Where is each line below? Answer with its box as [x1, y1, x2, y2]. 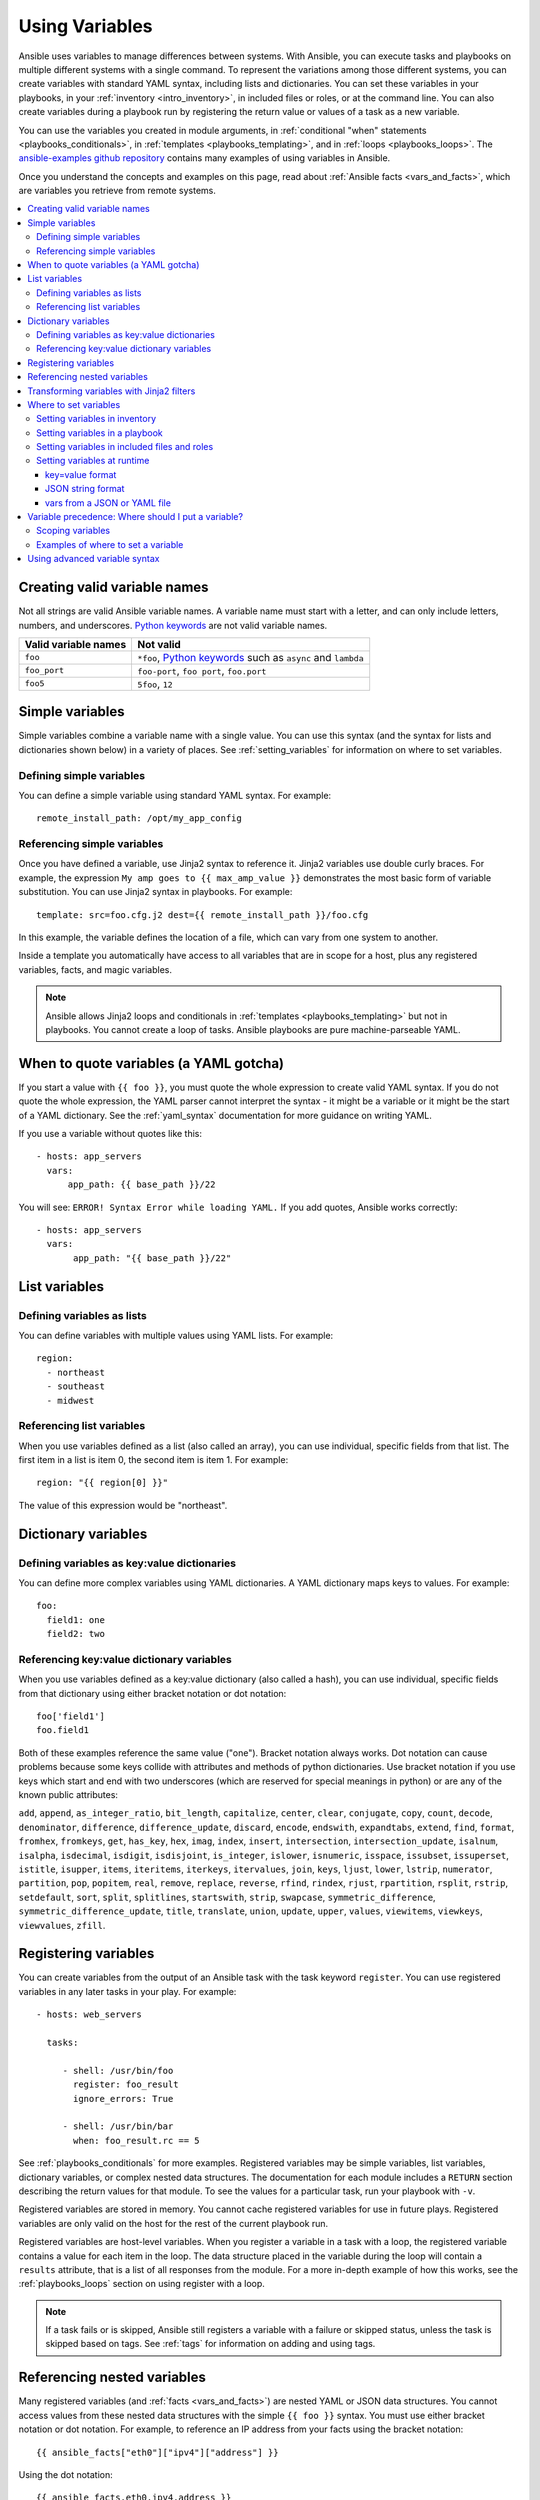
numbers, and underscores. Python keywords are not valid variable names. [18, 619, 328, 631]
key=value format [45, 468, 117, 480]
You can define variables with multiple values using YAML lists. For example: [18, 1329, 334, 1341]
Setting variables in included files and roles [36, 441, 214, 453]
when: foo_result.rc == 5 [73, 2135, 200, 2146]
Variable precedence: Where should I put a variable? [27, 511, 244, 523]
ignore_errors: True [73, 2093, 174, 2104]
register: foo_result [73, 2079, 179, 2090]
